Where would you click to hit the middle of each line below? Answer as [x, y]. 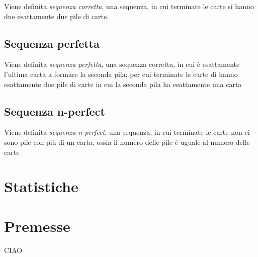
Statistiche [41, 186]
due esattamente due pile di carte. [57, 16]
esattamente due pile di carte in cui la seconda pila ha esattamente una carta [123, 84]
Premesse [37, 226]
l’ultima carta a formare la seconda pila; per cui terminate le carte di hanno [121, 74]
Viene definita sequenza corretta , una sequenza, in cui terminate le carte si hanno [129, 6]
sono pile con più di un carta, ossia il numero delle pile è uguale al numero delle [127, 142]
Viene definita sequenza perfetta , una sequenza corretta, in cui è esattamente [122, 64]
